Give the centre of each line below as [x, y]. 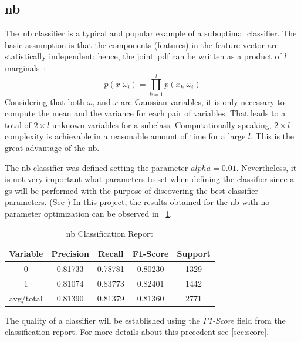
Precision [70, 254]
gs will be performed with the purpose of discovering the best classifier [131, 190]
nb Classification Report [109, 233]
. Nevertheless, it [266, 167]
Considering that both [45, 101]
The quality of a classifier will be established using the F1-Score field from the [145, 320]
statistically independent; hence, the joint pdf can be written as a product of [143, 56]
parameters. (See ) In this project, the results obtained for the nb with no [137, 202]
